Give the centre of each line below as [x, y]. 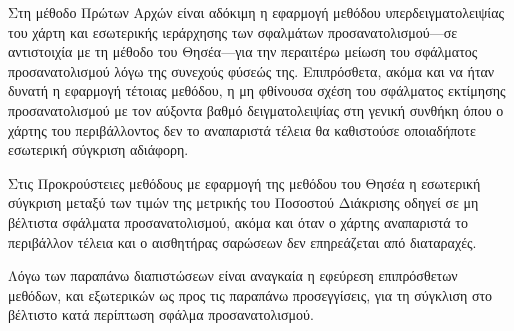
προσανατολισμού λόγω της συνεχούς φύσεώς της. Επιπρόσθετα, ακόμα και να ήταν [251, 70]
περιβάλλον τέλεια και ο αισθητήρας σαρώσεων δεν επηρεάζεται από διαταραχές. [242, 241]
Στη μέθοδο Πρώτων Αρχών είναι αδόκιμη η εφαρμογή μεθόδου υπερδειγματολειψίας [256, 12]
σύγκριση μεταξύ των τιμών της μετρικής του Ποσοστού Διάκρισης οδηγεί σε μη [243, 202]
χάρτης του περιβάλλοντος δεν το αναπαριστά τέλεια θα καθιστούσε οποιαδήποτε [242, 129]
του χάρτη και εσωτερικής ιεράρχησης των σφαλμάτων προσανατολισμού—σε [233, 31]
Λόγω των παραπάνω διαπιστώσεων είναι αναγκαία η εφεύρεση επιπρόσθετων [233, 275]
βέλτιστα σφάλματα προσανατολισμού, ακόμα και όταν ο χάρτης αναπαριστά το [238, 221]
